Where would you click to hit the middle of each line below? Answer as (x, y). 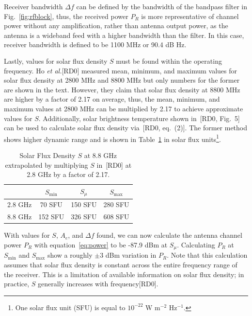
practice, (17, 284)
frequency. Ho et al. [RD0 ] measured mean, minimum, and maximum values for (120, 70)
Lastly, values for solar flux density (56, 61)
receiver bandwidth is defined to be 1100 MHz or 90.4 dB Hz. (95, 44)
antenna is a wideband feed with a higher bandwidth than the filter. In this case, (124, 35)
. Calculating (196, 244)
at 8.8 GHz (101, 155)
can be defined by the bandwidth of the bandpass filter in (162, 6)
